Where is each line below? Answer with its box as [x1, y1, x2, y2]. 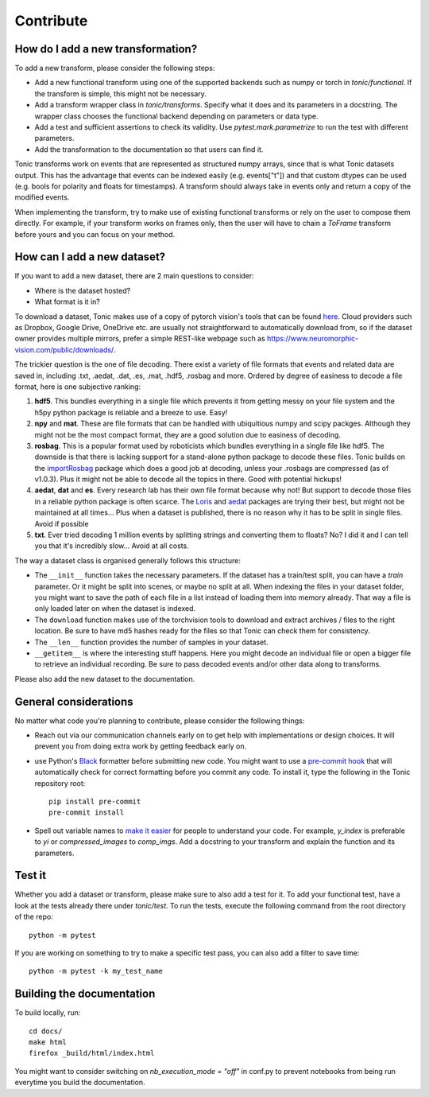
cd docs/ [29, 1026, 63, 1036]
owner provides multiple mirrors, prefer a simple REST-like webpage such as [14, 334, 265, 344]
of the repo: [14, 912, 53, 922]
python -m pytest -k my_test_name [29, 967, 163, 976]
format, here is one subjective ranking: [14, 382, 141, 391]
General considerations [14, 694, 134, 708]
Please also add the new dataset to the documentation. [14, 674, 195, 683]
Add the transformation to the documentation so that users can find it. [34, 144, 264, 154]
